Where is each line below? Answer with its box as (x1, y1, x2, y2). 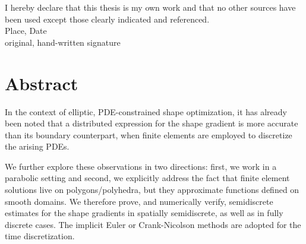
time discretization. (5, 230, 75, 242)
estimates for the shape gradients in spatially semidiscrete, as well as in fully (5, 207, 283, 219)
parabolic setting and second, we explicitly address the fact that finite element (5, 172, 290, 184)
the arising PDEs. (5, 140, 70, 153)
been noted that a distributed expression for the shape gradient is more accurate (5, 117, 298, 129)
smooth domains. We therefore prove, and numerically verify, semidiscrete (5, 195, 273, 207)
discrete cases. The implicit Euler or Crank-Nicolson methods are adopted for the (5, 218, 301, 230)
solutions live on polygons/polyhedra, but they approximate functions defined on (5, 183, 299, 196)
